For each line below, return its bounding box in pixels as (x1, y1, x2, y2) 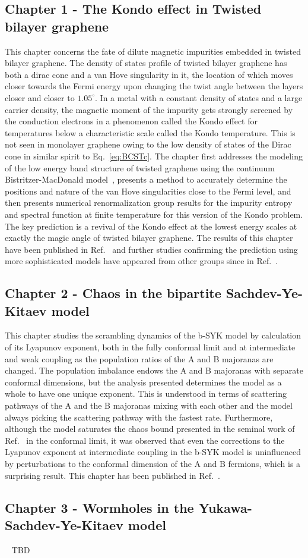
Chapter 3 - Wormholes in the (5, 498, 194, 516)
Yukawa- (198, 498, 252, 516)
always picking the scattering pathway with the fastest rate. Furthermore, (5, 410, 273, 423)
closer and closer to (5, 91, 75, 104)
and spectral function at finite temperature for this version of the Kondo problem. (5, 208, 303, 220)
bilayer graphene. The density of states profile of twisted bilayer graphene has (5, 57, 287, 69)
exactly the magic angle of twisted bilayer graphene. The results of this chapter (5, 231, 293, 244)
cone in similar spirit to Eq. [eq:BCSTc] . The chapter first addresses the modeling (5, 149, 303, 162)
